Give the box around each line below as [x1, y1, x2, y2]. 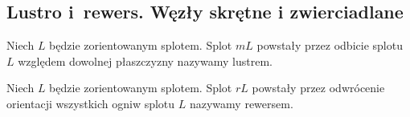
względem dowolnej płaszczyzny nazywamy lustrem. [18, 52, 273, 69]
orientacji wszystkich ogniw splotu [6, 95, 175, 111]
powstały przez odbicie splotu [256, 37, 403, 54]
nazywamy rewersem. [189, 95, 293, 111]
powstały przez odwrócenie [252, 79, 385, 96]
